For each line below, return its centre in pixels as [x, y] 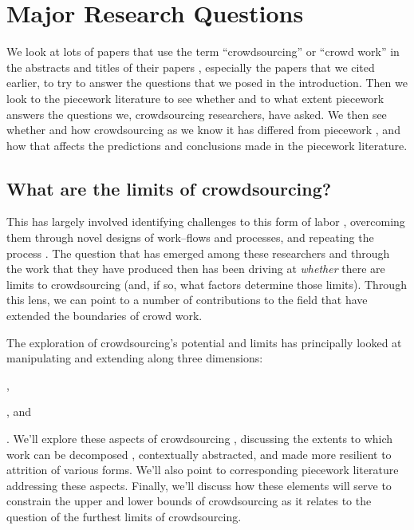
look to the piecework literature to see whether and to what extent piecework [195, 98]
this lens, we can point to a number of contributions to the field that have [187, 300]
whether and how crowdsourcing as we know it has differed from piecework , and [203, 130]
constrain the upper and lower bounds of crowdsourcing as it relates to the [189, 501]
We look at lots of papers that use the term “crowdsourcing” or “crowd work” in [203, 51]
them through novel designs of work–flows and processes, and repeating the [190, 237]
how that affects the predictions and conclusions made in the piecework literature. [207, 145]
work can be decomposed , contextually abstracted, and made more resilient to [199, 454]
